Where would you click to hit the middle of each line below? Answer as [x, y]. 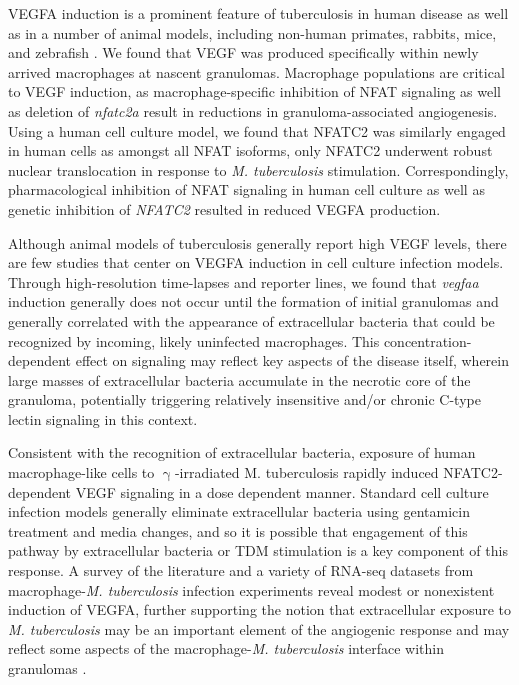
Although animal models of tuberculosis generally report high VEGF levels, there [257, 242]
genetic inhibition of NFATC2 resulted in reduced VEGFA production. [224, 208]
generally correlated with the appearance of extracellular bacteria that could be [251, 320]
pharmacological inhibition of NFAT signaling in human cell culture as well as [246, 189]
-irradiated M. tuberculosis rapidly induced [306, 472]
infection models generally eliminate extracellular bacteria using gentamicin [239, 511]
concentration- [427, 340]
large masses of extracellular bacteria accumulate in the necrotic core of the [239, 379]
